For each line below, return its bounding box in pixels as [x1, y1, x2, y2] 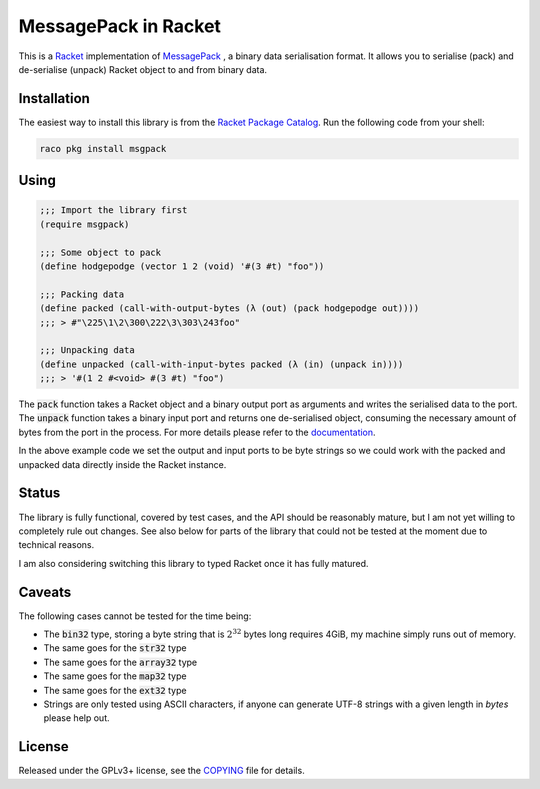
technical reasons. [18, 539, 95, 551]
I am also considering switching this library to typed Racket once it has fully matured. [18, 557, 369, 569]
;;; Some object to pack [39, 246, 162, 258]
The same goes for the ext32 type [43, 684, 187, 696]
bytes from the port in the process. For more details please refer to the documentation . [18, 426, 376, 438]
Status [18, 485, 61, 502]
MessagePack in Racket [18, 15, 222, 37]
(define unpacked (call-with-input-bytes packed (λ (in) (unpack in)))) [39, 358, 404, 370]
